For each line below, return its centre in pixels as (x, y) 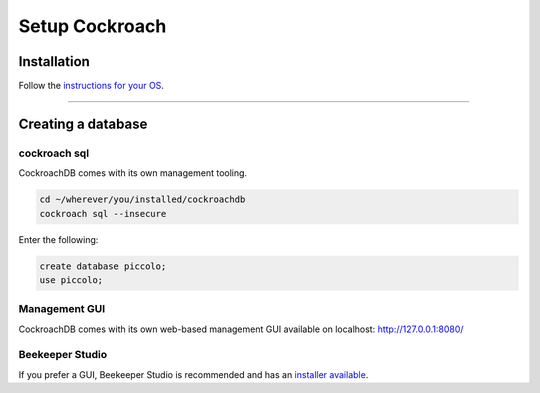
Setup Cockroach (92, 26)
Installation (54, 61)
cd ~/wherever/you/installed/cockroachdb (142, 199)
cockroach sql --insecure (103, 213)
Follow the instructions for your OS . (91, 86)
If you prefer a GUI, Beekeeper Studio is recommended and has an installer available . (193, 374)
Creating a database (83, 123)
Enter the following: (58, 239)
